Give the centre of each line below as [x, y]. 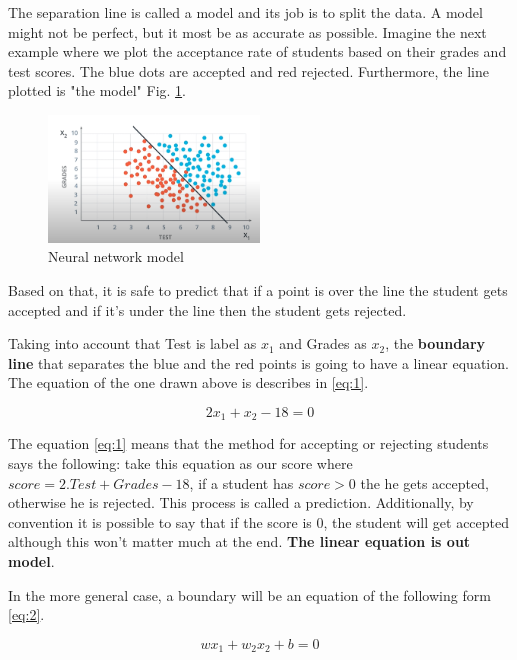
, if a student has [241, 482]
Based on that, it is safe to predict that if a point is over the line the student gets [258, 290]
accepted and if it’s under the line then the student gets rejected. [207, 309]
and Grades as [323, 343]
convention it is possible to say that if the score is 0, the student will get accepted [259, 521]
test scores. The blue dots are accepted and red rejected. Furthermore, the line [249, 70]
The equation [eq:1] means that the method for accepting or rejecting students [248, 443]
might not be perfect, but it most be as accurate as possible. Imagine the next [247, 31]
